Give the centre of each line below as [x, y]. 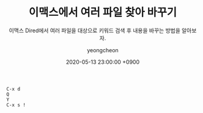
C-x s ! [16, 105]
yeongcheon [103, 50]
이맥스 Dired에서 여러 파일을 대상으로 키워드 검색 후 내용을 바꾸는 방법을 [94, 30]
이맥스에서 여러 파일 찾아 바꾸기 [103, 12]
